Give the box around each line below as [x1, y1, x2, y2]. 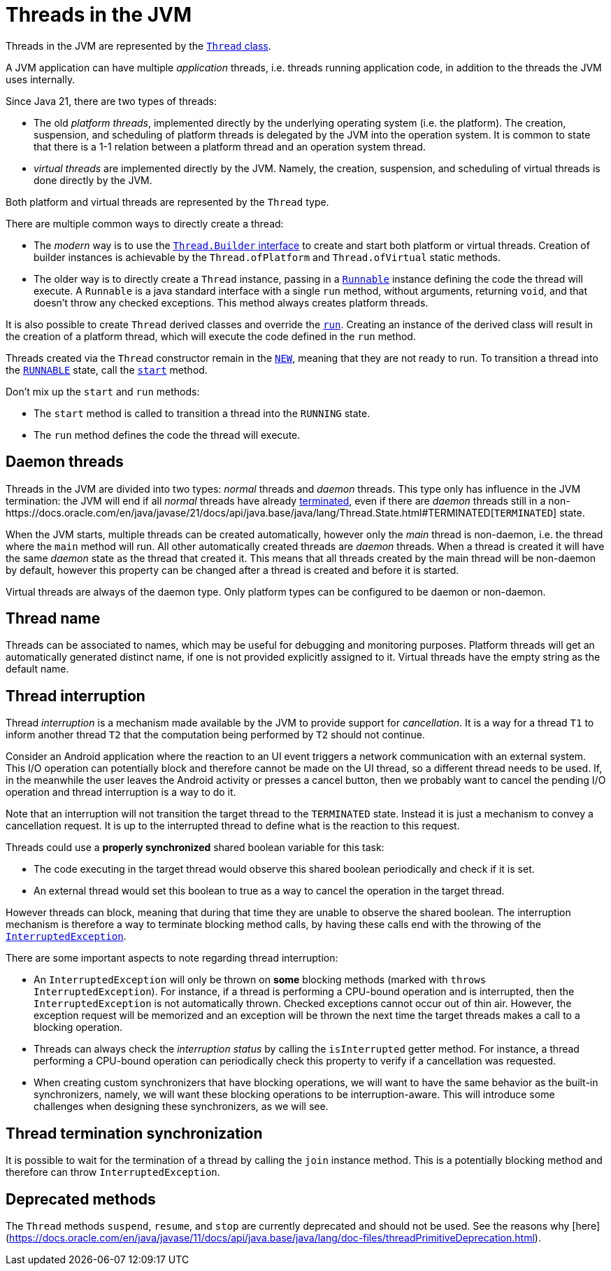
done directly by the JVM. [34, 174, 152, 186]
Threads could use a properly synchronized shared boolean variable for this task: [6, 841, 384, 854]
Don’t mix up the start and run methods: [6, 385, 200, 398]
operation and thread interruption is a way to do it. [6, 786, 236, 799]
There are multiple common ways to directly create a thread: [6, 217, 284, 230]
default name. [6, 663, 69, 675]
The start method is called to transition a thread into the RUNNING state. [34, 407, 371, 419]
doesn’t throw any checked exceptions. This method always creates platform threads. [34, 296, 429, 309]
